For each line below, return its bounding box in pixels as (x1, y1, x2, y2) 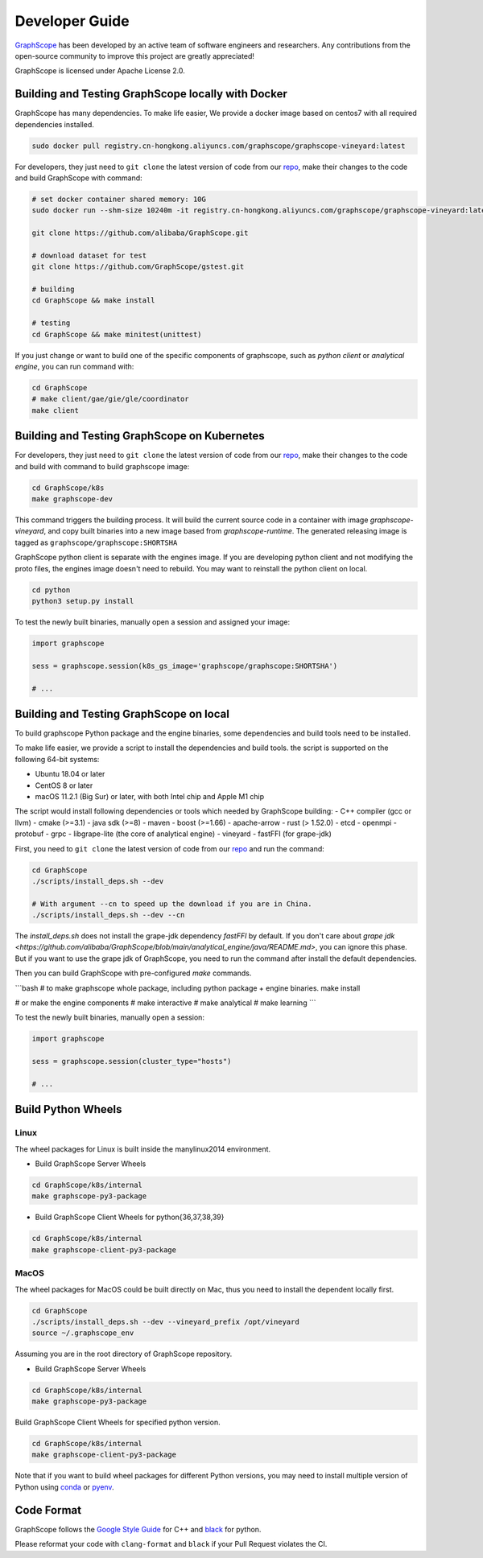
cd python (31, 585, 71, 595)
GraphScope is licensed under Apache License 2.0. (14, 66, 185, 76)
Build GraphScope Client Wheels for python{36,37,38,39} (35, 1212, 225, 1222)
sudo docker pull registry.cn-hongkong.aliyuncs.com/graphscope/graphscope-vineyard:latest (31, 141, 406, 150)
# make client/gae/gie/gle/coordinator (31, 394, 189, 404)
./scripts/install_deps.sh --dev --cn (31, 910, 185, 920)
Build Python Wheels (14, 1103, 122, 1116)
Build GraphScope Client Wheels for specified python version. (14, 1417, 221, 1428)
